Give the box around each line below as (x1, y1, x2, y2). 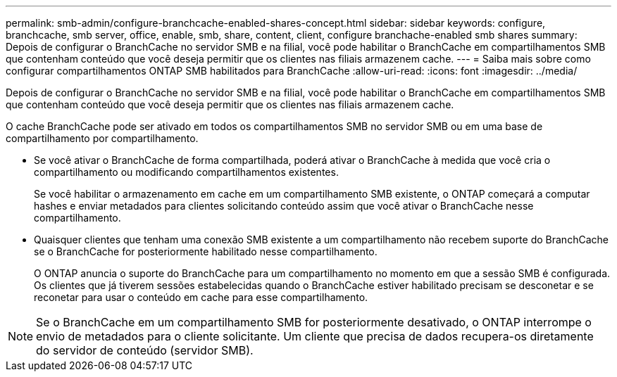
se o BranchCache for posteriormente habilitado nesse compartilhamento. (34, 245, 378, 257)
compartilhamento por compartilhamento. (6, 132, 199, 144)
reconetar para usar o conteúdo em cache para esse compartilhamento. (34, 291, 368, 303)
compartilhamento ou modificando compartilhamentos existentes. (34, 166, 339, 178)
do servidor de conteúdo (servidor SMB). (36, 343, 254, 357)
